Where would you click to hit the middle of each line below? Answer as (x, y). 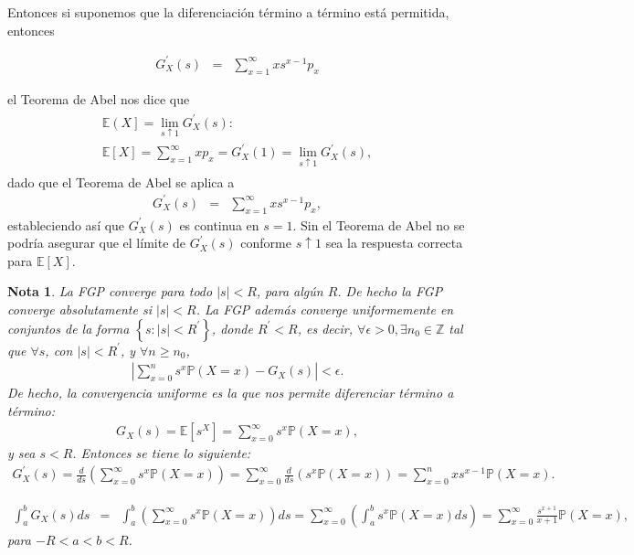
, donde (232, 328)
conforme (266, 243)
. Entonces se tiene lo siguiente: (162, 453)
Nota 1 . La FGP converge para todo (110, 291)
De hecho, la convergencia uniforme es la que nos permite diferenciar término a (231, 393)
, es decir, (325, 328)
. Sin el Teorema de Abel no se (379, 224)
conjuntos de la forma (69, 328)
